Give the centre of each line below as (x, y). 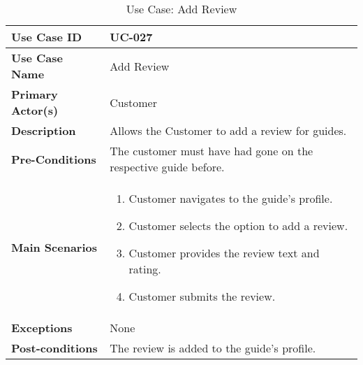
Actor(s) (35, 110)
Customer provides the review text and (224, 253)
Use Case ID (47, 37)
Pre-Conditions (54, 159)
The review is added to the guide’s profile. (213, 348)
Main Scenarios (54, 247)
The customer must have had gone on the (212, 151)
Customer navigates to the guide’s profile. (231, 198)
